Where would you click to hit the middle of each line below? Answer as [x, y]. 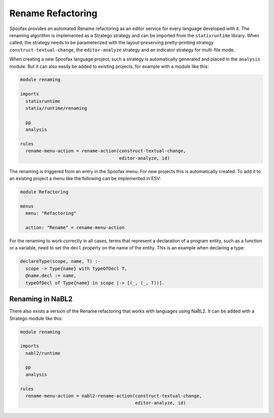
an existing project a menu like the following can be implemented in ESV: [85, 179]
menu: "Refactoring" [51, 213]
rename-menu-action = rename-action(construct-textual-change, [106, 151]
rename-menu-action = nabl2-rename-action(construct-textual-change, [114, 396]
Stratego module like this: [36, 318]
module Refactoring [44, 192]
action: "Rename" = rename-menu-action [75, 228]
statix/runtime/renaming [56, 108]
